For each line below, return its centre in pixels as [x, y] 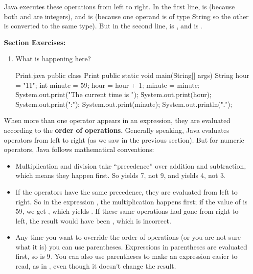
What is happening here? [53, 59]
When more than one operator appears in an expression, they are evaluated [117, 120]
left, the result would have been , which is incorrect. [93, 220]
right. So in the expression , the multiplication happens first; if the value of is [131, 201]
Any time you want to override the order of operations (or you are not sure [128, 237]
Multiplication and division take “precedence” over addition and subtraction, [131, 165]
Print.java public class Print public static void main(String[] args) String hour [132, 75]
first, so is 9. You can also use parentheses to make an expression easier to [126, 256]
